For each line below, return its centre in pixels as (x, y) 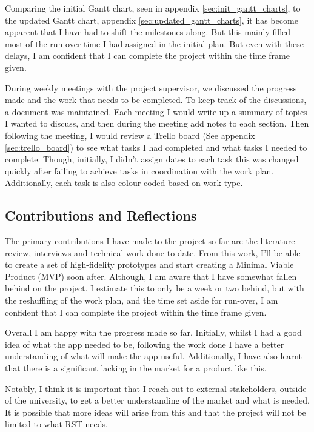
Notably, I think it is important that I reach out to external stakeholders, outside (156, 388)
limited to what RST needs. (56, 424)
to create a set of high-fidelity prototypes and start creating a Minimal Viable (149, 264)
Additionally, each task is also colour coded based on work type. (124, 183)
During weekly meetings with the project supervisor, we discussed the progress (151, 88)
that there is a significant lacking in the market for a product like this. (136, 368)
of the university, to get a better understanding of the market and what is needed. (157, 400)
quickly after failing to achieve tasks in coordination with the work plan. (139, 171)
